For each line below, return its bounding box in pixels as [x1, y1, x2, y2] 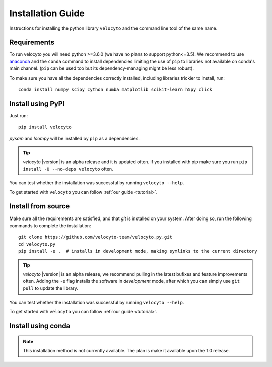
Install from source [9, 202, 70, 211]
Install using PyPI [9, 99, 65, 108]
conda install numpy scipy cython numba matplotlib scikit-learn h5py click [18, 87, 213, 93]
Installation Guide [9, 8, 85, 19]
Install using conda [9, 322, 71, 330]
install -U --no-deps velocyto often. [23, 166, 113, 172]
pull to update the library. [23, 285, 78, 291]
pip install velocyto [18, 124, 72, 130]
